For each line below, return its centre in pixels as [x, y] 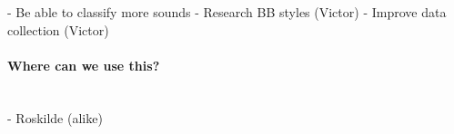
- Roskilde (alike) [55, 117]
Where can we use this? [84, 65]
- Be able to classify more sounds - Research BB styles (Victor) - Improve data [227, 12]
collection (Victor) [58, 29]
